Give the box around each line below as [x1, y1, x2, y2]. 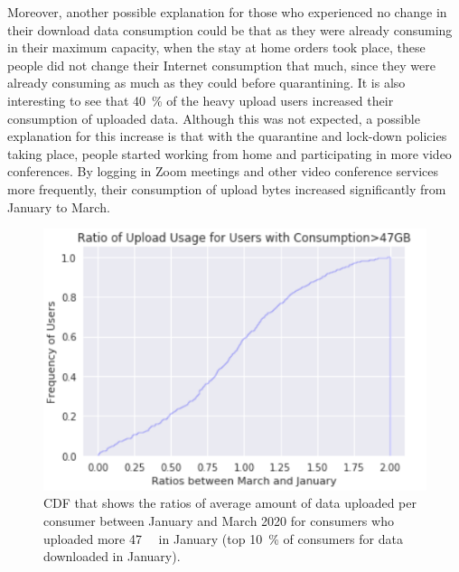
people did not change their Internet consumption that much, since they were [7, 55, 436, 74]
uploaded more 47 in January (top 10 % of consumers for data [43, 529, 403, 548]
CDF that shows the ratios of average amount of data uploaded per [43, 493, 417, 512]
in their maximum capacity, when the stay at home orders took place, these [7, 38, 426, 57]
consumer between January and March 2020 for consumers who [43, 511, 394, 530]
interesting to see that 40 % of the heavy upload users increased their [7, 90, 394, 109]
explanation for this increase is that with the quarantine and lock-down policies [7, 127, 447, 145]
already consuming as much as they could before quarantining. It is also [7, 73, 406, 92]
